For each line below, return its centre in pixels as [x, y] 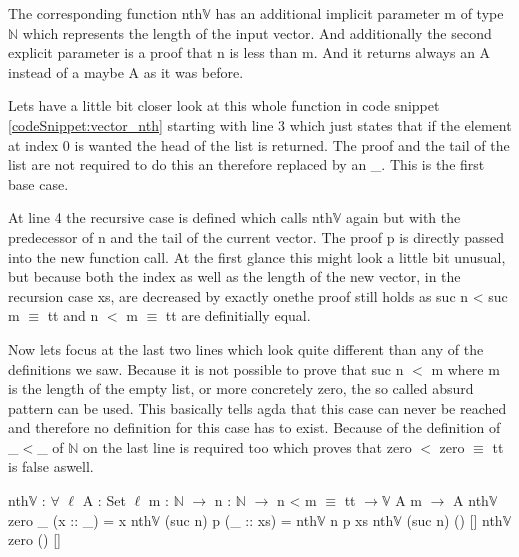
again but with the [403, 217]
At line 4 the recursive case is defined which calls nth [170, 217]
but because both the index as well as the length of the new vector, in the [234, 276]
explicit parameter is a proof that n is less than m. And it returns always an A [249, 52]
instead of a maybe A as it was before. [126, 71]
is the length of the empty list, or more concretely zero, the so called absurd [241, 388]
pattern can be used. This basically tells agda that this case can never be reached [257, 407]
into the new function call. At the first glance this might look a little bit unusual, [257, 256]
